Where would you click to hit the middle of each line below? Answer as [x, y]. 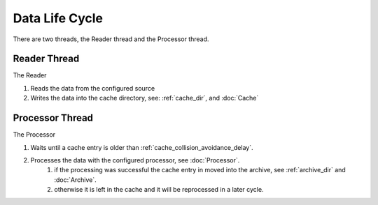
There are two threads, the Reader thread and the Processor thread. [111, 39]
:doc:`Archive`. [76, 180]
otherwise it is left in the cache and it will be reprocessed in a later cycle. [159, 190]
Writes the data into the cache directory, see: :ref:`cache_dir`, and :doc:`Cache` [145, 98]
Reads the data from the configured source [93, 88]
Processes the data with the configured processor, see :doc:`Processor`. [135, 160]
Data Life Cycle [58, 18]
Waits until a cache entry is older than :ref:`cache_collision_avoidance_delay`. [142, 147]
